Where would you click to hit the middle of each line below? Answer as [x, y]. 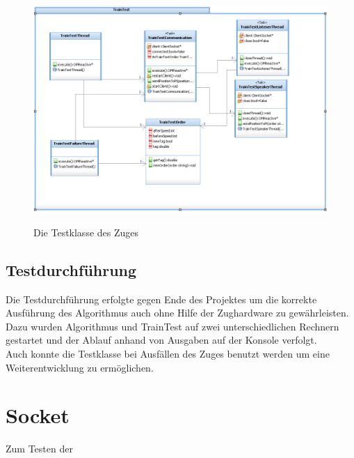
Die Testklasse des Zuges [86, 232]
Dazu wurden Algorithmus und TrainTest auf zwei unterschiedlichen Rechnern [172, 326]
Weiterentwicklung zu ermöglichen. [80, 367]
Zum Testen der [39, 449]
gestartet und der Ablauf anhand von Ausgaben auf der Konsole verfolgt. [161, 340]
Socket [38, 415]
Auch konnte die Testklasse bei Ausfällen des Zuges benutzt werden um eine [168, 353]
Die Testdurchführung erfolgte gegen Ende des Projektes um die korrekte [161, 299]
